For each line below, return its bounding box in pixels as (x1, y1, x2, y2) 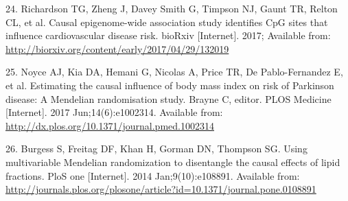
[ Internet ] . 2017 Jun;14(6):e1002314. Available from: (5, 105, 223, 119)
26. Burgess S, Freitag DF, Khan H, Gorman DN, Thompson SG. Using (5, 141, 308, 156)
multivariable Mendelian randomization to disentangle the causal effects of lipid (5, 154, 340, 169)
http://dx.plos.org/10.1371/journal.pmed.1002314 (5, 118, 214, 132)
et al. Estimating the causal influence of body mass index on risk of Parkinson (5, 78, 334, 92)
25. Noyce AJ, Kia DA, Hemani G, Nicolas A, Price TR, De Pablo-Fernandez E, (5, 64, 343, 79)
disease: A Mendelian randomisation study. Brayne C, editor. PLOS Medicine (5, 91, 332, 106)
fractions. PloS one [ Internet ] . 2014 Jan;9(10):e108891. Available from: (5, 168, 300, 182)
